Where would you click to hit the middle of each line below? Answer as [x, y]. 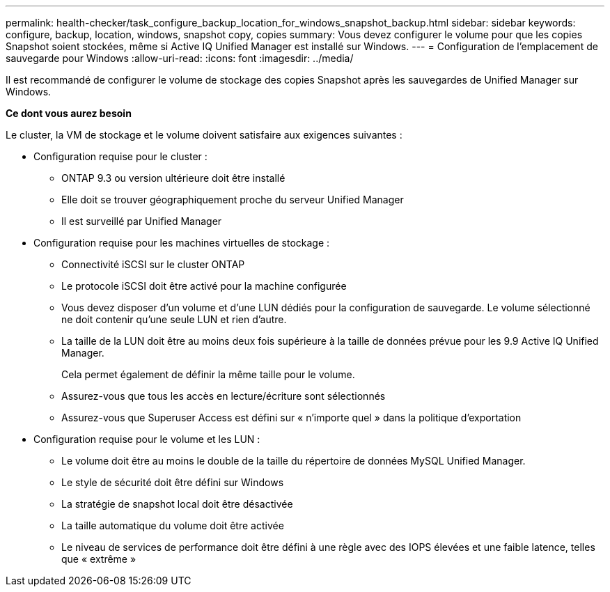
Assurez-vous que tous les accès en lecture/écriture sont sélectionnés [224, 396]
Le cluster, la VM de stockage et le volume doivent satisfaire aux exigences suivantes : [204, 135]
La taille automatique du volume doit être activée [173, 525]
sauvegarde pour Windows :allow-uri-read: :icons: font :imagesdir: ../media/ [180, 58]
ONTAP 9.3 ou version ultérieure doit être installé [173, 178]
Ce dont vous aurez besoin [69, 113]
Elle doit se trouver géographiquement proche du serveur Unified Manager [233, 200]
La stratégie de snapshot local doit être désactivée [177, 504]
